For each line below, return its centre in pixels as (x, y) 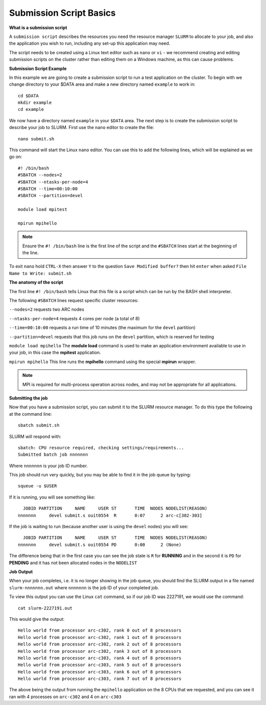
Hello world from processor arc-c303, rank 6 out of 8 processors (100, 672)
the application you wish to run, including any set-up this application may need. (90, 43)
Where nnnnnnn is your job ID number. (49, 466)
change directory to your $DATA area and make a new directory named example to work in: (102, 84)
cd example (31, 109)
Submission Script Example (38, 68)
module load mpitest (43, 210)
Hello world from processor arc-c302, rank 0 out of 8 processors (100, 630)
